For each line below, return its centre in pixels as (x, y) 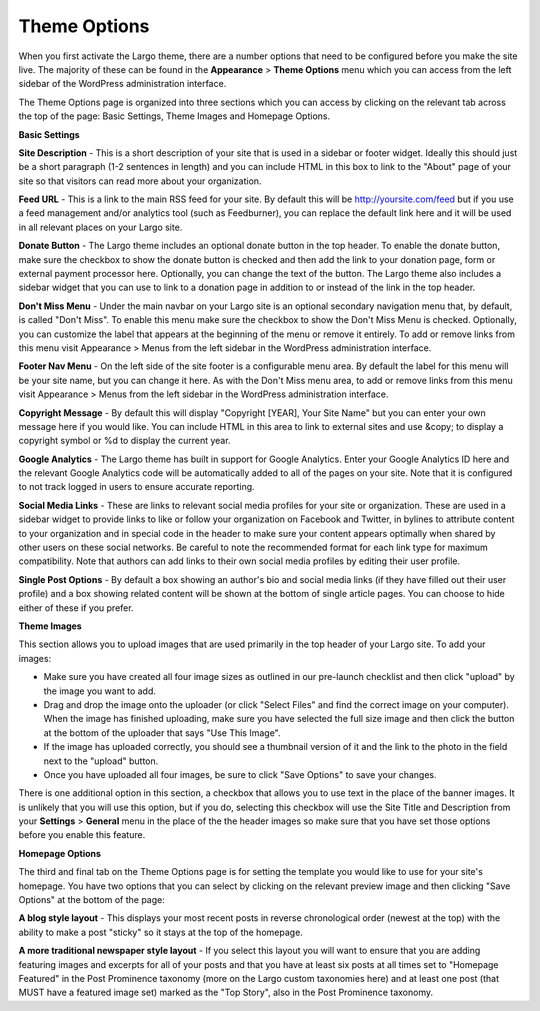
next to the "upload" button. (101, 761)
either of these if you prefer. (76, 607)
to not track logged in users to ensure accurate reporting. (136, 487)
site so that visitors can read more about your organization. (140, 181)
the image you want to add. (100, 691)
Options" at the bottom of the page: (91, 900)
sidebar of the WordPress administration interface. (122, 84)
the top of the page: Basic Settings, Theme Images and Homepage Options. (174, 116)
